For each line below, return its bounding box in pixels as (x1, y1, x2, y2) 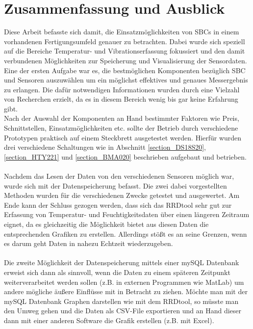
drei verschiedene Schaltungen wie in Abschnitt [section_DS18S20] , (4, 142, 206, 152)
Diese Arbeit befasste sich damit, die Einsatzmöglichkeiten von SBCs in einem (4, 27, 239, 37)
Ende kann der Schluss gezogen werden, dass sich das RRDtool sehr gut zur (4, 199, 232, 210)
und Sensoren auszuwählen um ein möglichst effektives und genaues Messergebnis (4, 75, 248, 85)
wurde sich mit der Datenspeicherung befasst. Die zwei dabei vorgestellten (4, 180, 227, 191)
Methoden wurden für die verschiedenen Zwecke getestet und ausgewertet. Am (4, 190, 240, 200)
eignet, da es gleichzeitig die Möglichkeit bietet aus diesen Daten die (4, 219, 209, 229)
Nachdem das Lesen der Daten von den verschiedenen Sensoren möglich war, (4, 171, 234, 181)
